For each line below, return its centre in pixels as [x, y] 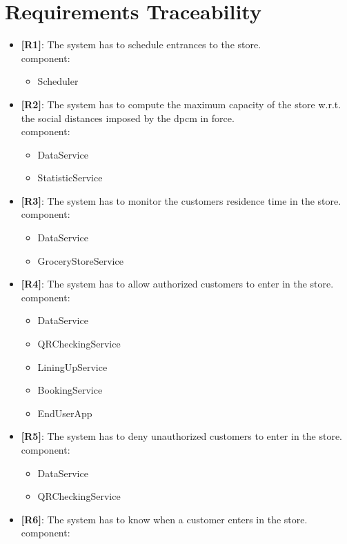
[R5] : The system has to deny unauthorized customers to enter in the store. [182, 436]
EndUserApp [65, 413]
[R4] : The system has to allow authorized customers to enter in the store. [177, 284]
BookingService [70, 390]
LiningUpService [72, 366]
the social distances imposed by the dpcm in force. [128, 118]
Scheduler [58, 81]
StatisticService [70, 178]
